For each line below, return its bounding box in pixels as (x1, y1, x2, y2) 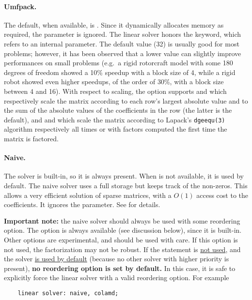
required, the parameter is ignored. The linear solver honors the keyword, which (4, 29, 241, 39)
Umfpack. (4, 1, 37, 11)
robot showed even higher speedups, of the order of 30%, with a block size (4, 76, 224, 87)
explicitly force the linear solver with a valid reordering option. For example (4, 272, 229, 283)
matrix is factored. (4, 133, 59, 143)
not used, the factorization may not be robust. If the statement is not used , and (4, 244, 241, 254)
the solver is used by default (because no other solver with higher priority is (4, 254, 229, 264)
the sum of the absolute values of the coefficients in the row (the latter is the (4, 105, 232, 115)
